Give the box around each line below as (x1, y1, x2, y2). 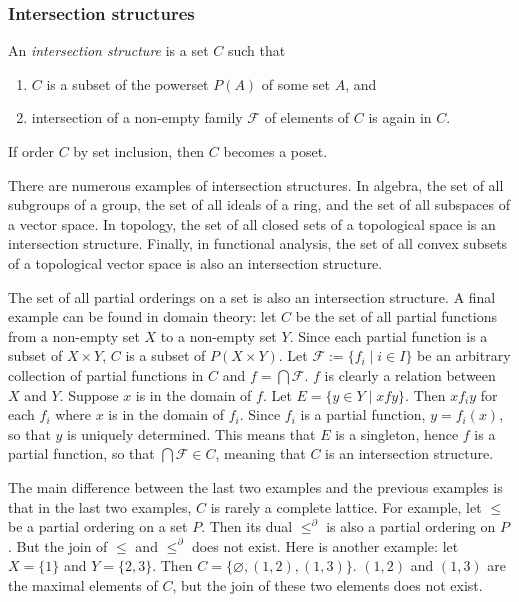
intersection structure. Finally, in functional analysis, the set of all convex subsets (8, 233, 508, 254)
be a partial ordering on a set (8, 516, 188, 537)
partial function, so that (8, 443, 155, 464)
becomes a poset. (223, 141, 328, 161)
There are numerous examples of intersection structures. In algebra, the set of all (8, 174, 504, 195)
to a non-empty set (160, 325, 277, 346)
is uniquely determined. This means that (67, 423, 316, 444)
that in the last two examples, (8, 496, 192, 517)
